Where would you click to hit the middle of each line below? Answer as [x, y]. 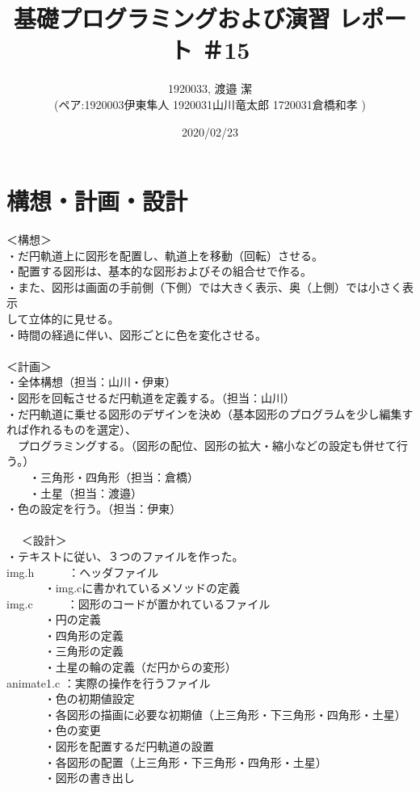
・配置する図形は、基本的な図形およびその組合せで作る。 [159, 271]
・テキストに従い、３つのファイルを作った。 [125, 555]
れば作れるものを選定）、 [71, 429]
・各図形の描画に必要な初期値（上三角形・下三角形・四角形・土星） [225, 714]
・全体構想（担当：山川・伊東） [91, 382]
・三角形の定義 [84, 651]
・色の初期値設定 [89, 698]
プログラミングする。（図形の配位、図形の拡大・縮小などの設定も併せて [207, 445]
